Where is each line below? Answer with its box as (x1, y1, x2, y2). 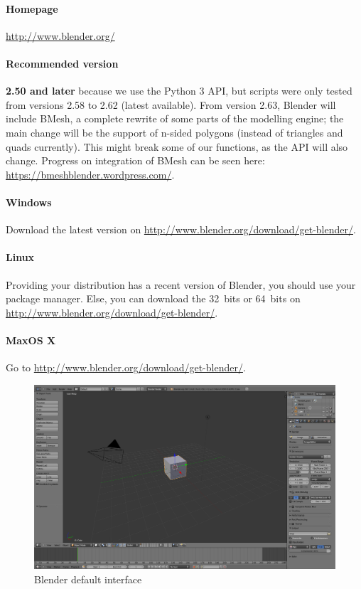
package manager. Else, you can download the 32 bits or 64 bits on (6, 291, 301, 306)
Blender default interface (34, 571, 142, 586)
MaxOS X (6, 332, 56, 347)
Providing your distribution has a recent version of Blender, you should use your (6, 277, 356, 292)
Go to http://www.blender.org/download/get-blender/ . (6, 360, 246, 375)
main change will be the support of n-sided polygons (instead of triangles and (6, 124, 343, 139)
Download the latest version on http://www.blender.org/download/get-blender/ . (6, 222, 356, 237)
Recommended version (6, 55, 119, 70)
